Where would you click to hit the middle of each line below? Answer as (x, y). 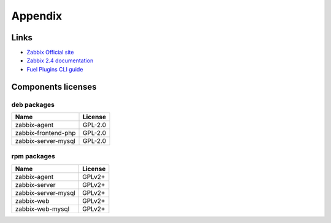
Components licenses (54, 86)
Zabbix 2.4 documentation (60, 60)
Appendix (37, 16)
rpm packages (33, 156)
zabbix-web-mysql (42, 209)
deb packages (33, 104)
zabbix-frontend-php (45, 133)
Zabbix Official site (50, 53)
